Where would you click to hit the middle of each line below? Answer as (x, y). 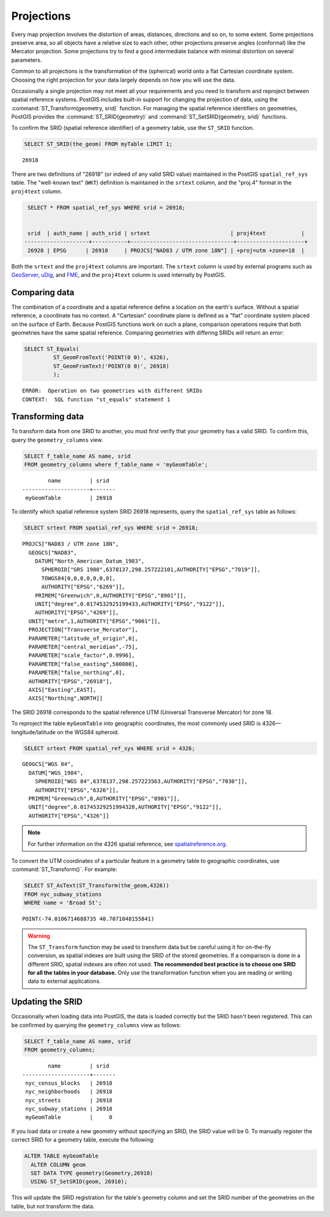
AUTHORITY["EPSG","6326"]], (77, 790)
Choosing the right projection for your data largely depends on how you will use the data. (123, 80)
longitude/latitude (34, 732)
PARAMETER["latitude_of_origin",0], (83, 638)
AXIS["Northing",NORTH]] (66, 698)
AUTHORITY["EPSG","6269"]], (83, 587)
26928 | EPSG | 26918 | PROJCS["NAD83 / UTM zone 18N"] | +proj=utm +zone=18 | (166, 250)
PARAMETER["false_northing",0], (77, 673)
